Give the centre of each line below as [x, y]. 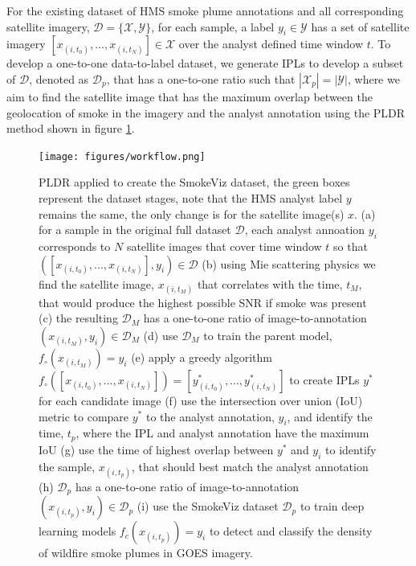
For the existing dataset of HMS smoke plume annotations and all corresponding [205, 10]
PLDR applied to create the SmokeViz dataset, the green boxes [194, 182]
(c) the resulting [78, 318]
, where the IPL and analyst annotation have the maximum [222, 433]
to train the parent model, [268, 335]
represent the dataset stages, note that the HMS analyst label [191, 198]
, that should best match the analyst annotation [250, 466]
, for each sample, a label [213, 26]
